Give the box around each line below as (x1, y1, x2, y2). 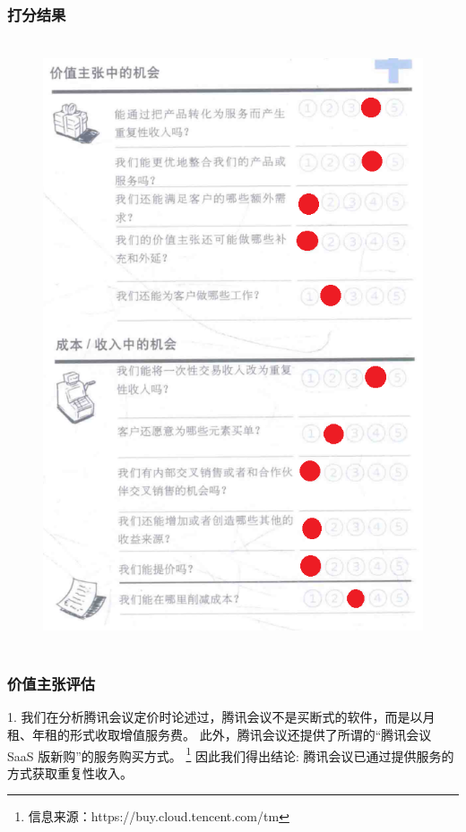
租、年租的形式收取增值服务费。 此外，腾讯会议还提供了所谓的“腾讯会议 (7, 725, 432, 743)
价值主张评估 (7, 673, 96, 695)
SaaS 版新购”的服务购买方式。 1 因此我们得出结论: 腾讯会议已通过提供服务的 (7, 743, 454, 765)
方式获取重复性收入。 (7, 763, 133, 782)
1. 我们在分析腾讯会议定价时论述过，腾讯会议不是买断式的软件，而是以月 (7, 708, 436, 726)
